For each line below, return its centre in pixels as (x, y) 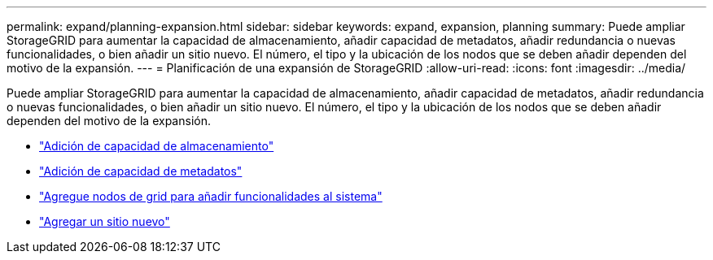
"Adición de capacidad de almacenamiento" (157, 146)
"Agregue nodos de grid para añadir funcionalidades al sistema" (211, 196)
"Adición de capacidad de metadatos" (141, 171)
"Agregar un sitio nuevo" (105, 221)
